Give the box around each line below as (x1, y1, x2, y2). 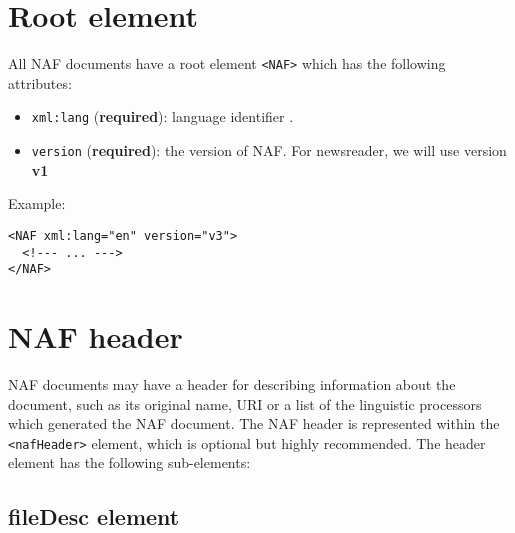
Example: (8, 193, 66, 214)
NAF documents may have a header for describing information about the (8, 373, 456, 394)
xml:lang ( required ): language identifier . (31, 106, 294, 127)
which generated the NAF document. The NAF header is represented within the (8, 413, 500, 434)
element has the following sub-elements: (8, 452, 251, 473)
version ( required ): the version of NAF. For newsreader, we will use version (31, 140, 507, 161)
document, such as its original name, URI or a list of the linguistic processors (8, 393, 482, 414)
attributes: (8, 72, 72, 93)
